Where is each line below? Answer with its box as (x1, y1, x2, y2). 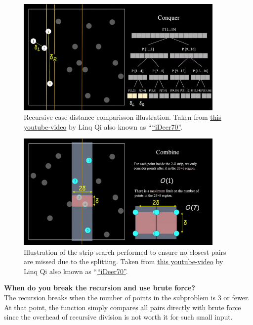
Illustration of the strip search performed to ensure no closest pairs (24, 246, 226, 257)
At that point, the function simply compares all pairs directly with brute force (4, 302, 241, 312)
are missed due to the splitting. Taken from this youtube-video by (24, 256, 223, 267)
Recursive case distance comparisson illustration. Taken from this (24, 112, 221, 122)
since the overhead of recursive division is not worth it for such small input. (4, 312, 233, 322)
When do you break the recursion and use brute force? (4, 282, 195, 293)
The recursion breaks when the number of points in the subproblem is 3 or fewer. (4, 292, 250, 303)
